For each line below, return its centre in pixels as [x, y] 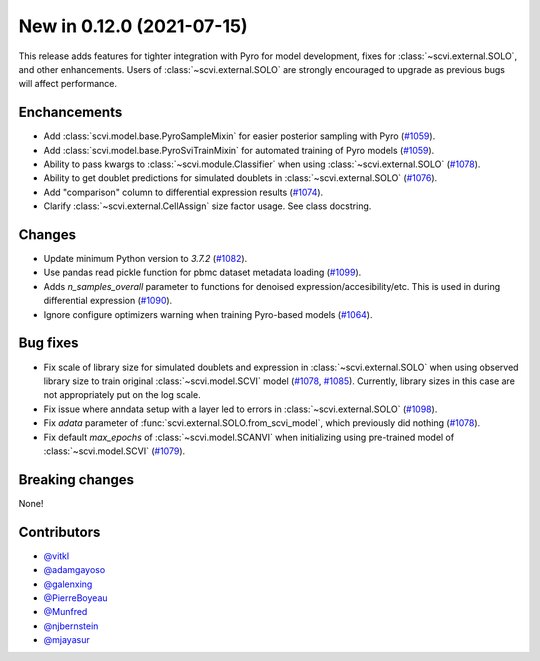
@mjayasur [66, 640]
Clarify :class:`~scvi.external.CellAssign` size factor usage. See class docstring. [207, 206]
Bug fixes [48, 343]
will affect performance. [67, 84]
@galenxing [68, 584]
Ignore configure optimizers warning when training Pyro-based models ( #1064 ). [208, 314]
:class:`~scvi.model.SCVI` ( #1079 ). [114, 451]
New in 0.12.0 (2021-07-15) [133, 26]
